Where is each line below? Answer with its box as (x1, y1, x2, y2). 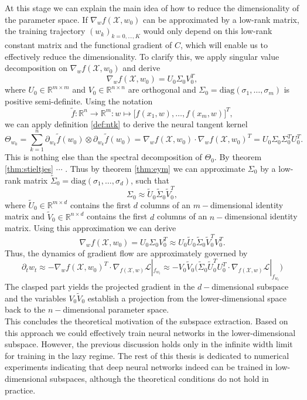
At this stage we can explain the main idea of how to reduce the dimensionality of (5, 2, 299, 13)
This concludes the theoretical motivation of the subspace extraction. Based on (5, 315, 288, 327)
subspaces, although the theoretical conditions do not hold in (50, 372, 269, 384)
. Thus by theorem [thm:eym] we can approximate (65, 162, 245, 174)
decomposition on (5, 62, 68, 74)
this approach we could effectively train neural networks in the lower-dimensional (5, 326, 296, 338)
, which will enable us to (180, 38, 268, 50)
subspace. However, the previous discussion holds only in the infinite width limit (5, 338, 293, 350)
